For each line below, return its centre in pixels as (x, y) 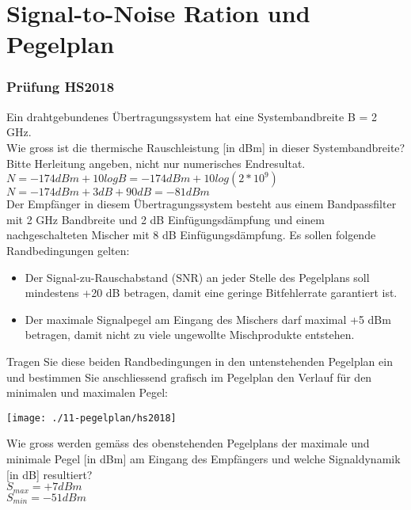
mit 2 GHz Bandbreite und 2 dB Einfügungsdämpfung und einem (166, 219)
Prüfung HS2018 (61, 87)
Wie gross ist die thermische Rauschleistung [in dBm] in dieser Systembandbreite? (206, 147)
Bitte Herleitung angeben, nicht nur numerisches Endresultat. (156, 163)
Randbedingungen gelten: (68, 250)
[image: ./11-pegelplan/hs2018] (91, 418)
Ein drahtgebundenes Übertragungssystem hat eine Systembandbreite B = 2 (192, 116)
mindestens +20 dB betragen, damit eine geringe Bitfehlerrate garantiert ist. (211, 293)
